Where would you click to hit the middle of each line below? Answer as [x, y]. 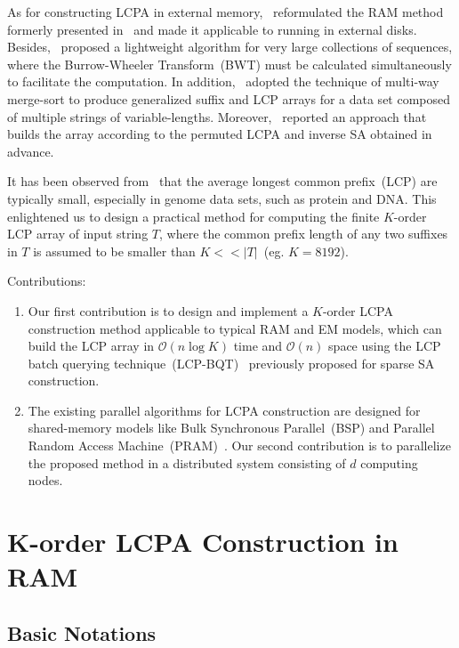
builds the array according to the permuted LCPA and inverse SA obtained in [220, 134]
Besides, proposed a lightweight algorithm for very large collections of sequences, [230, 47]
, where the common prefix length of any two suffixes [303, 234]
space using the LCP [385, 346]
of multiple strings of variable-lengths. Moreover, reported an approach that [217, 116]
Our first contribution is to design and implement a [168, 310]
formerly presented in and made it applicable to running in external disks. [212, 29]
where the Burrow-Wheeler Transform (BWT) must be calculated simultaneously [229, 64]
